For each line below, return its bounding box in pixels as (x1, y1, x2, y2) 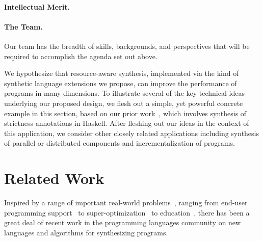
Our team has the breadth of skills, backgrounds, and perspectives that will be (4, 40, 250, 51)
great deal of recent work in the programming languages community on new (4, 217, 241, 228)
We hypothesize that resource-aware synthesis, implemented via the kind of (4, 68, 239, 78)
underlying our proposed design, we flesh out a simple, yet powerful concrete (4, 97, 243, 108)
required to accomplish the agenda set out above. (4, 50, 157, 61)
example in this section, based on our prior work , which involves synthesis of (4, 108, 247, 118)
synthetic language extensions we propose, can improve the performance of (4, 77, 237, 88)
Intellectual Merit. (4, 1, 70, 12)
